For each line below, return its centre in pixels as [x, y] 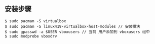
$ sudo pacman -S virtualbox [35, 21]
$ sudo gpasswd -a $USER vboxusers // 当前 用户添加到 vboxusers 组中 [77, 32]
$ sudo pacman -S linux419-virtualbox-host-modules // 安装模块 [72, 26]
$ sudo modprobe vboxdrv [31, 36]
